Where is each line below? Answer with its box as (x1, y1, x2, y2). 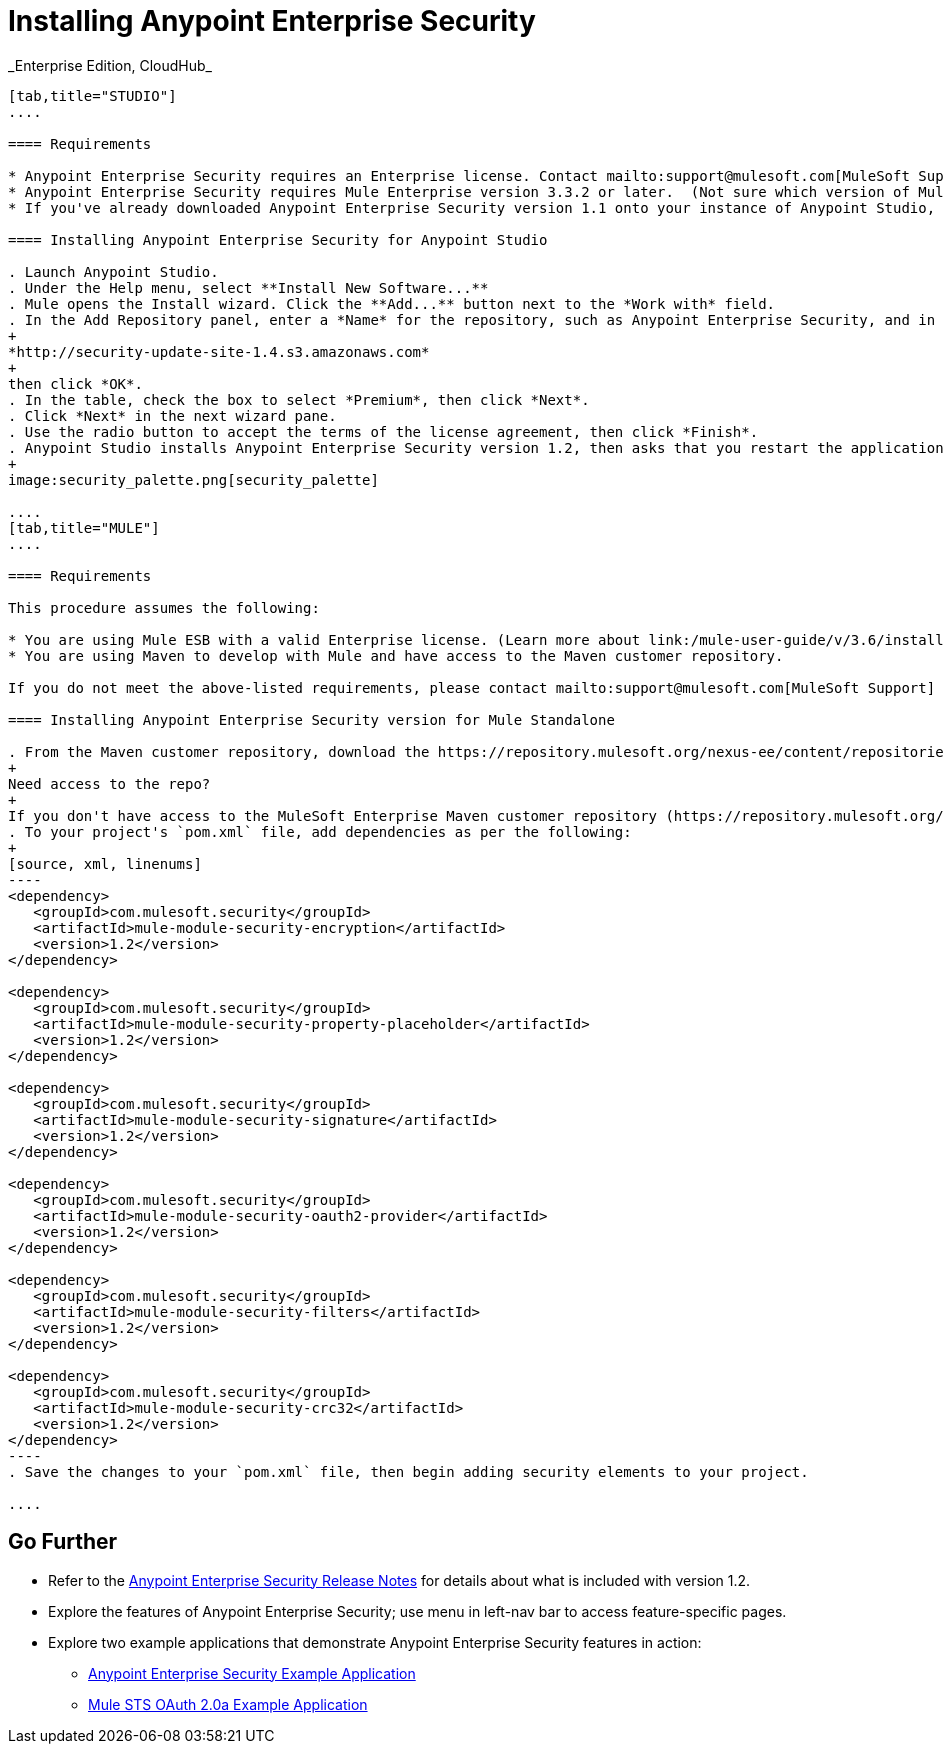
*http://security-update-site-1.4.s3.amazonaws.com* (8, 343, 430, 360)
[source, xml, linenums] (8, 855, 202, 872)
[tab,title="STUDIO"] (8, 87, 177, 104)
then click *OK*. (8, 375, 143, 392)
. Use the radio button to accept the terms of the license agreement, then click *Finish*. (8, 423, 759, 440)
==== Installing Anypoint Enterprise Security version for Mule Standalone (8, 711, 615, 728)
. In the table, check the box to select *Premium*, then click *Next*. (8, 391, 590, 408)
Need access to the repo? (8, 775, 211, 792)
